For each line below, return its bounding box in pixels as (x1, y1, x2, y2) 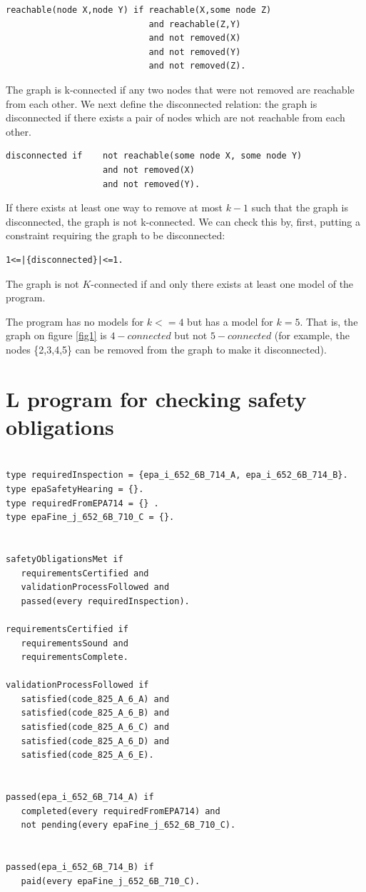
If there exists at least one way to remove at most (6, 200, 223, 215)
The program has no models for (6, 314, 144, 329)
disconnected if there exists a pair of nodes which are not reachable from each (6, 110, 345, 125)
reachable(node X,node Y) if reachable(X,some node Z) (6, 5, 272, 15)
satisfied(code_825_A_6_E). (21, 750, 154, 761)
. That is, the (300, 314, 358, 329)
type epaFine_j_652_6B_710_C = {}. (6, 512, 175, 523)
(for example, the (274, 328, 350, 343)
